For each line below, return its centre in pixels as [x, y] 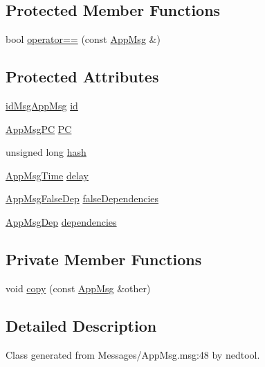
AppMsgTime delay [47, 175]
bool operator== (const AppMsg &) [83, 39]
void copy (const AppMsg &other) [78, 288]
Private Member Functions [104, 259]
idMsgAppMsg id [42, 105]
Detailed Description [81, 325]
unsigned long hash [46, 152]
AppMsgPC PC [39, 128]
